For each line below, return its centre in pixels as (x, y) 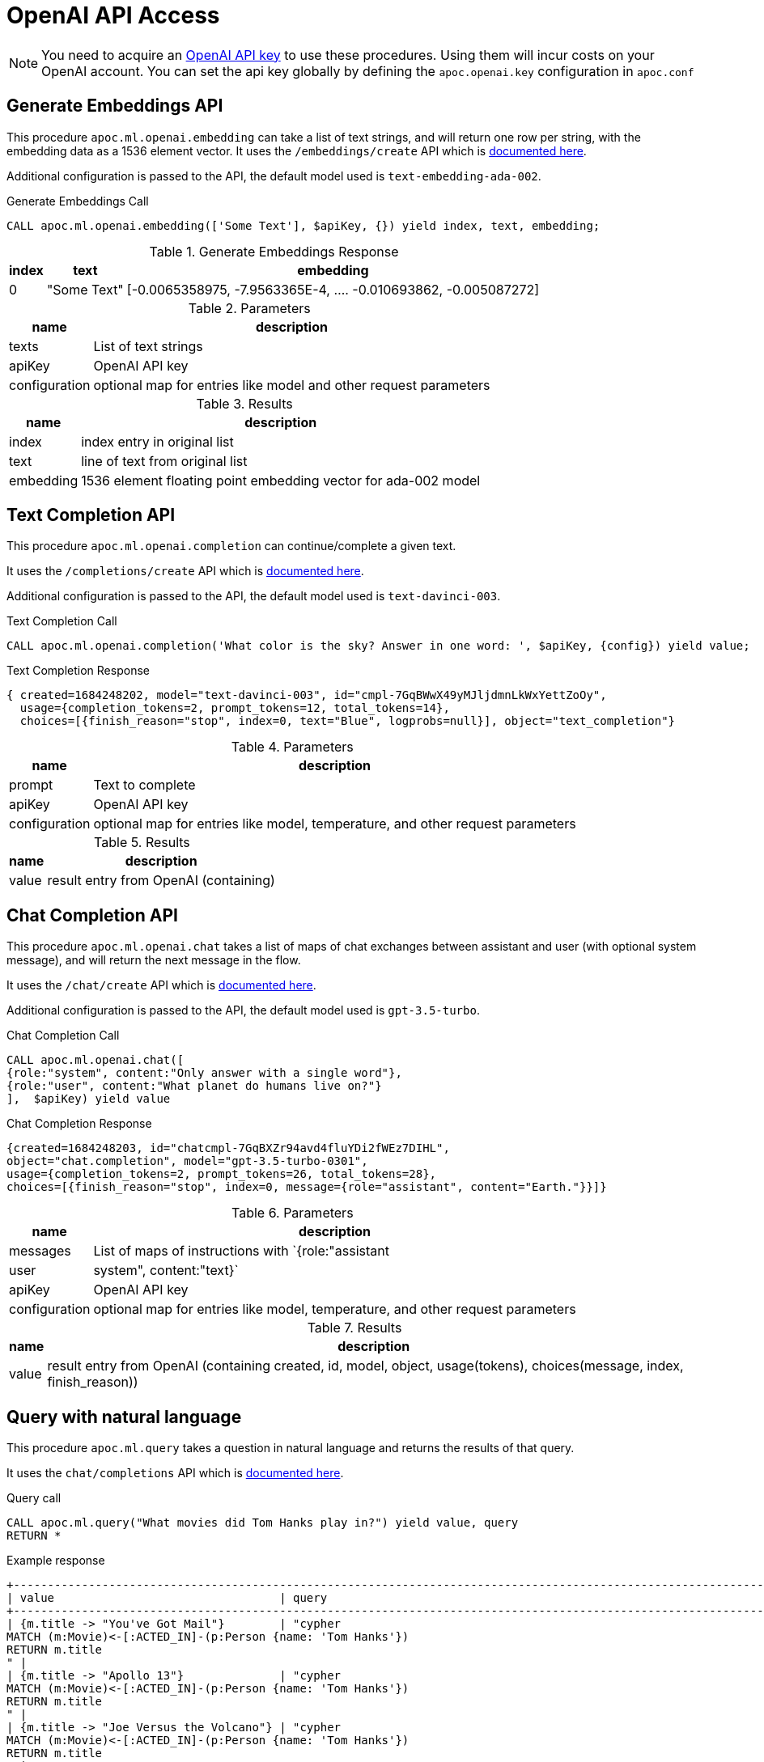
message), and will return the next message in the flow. (154, 960)
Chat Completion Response (79, 1124)
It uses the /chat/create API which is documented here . (161, 985)
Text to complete (144, 785)
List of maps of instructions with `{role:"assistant (241, 1251)
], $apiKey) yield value (89, 1099)
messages (40, 1251)
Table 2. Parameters (249, 308)
